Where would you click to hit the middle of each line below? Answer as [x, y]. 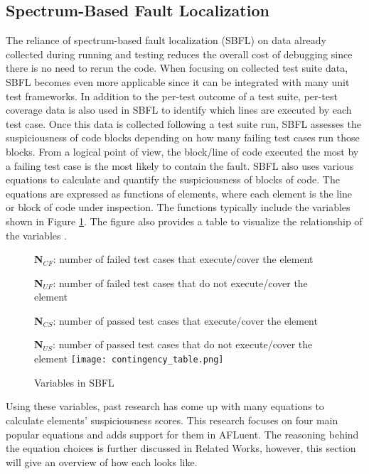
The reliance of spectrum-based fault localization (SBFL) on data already [166, 40]
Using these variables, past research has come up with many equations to [165, 406]
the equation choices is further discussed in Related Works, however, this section [181, 448]
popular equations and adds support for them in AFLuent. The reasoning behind [182, 434]
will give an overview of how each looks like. [102, 462]
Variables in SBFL [74, 382]
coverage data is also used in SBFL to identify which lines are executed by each [179, 110]
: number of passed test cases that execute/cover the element [185, 320]
